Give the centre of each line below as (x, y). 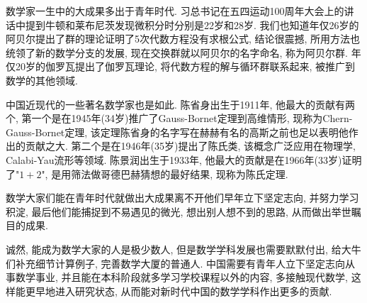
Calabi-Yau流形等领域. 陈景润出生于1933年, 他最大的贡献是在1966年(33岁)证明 (184, 159)
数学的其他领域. (42, 80)
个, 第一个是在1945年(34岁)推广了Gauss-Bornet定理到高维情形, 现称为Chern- (179, 118)
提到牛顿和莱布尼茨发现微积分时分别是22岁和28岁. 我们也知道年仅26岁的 (192, 24)
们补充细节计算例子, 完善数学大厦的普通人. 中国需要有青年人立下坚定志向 (176, 263)
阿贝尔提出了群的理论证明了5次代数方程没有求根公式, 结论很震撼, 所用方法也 (183, 39)
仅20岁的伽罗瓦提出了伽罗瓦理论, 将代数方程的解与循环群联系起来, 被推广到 (181, 66)
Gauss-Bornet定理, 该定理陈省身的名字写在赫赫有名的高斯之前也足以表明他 (177, 132)
